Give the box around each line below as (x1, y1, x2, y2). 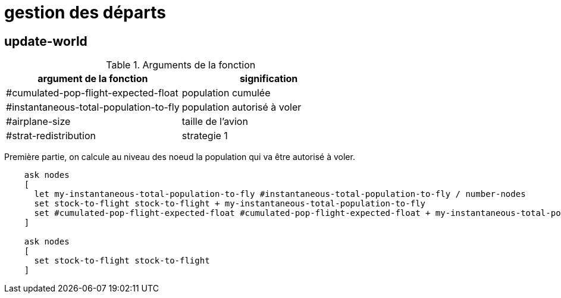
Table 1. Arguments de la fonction (106, 59, 256, 71)
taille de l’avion (181, 115, 248, 128)
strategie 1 (181, 130, 228, 142)
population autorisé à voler (181, 101, 302, 114)
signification (239, 73, 298, 85)
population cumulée (181, 87, 271, 99)
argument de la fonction (37, 73, 148, 85)
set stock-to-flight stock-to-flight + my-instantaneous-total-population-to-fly (34, 199, 426, 209)
